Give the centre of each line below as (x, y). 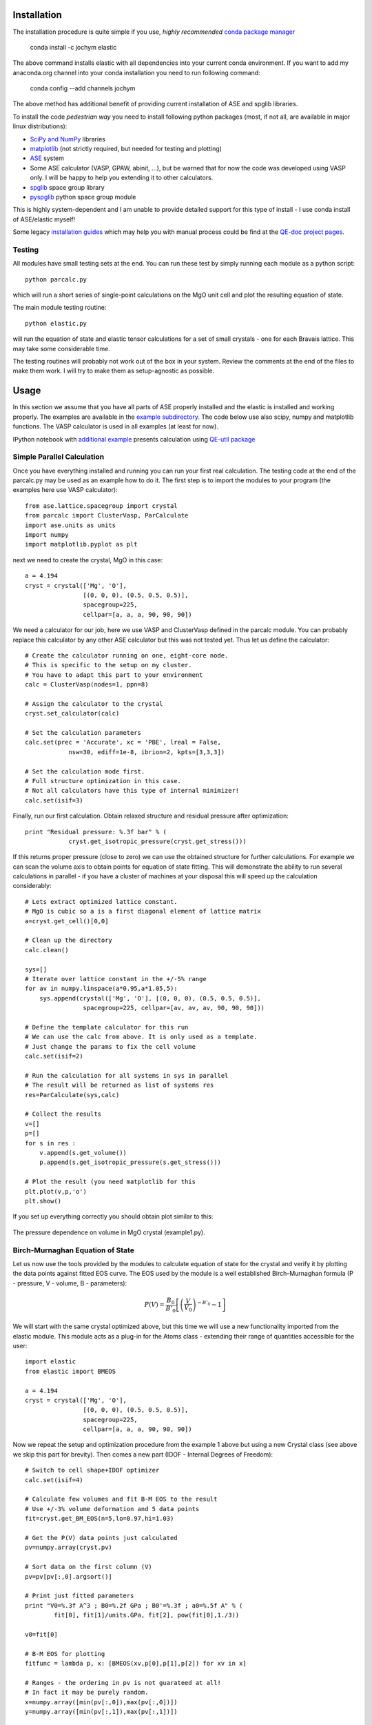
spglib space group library (67, 187)
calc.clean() (47, 950)
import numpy (47, 534)
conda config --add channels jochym (83, 88)
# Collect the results (63, 1114)
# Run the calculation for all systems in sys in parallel (127, 1075)
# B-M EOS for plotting (65, 1654)
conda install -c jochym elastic (73, 47)
